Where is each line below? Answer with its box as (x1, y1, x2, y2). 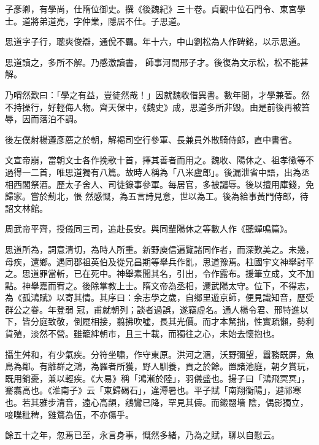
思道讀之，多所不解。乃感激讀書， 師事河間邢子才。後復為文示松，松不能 (5, 55, 300, 68)
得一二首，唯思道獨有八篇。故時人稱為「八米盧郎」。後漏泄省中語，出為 (13, 165, 301, 178)
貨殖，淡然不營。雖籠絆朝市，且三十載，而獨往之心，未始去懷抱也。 (5, 327, 280, 340)
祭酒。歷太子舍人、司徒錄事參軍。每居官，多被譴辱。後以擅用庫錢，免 (30, 177, 314, 190)
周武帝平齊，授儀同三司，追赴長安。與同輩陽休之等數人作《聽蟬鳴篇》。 (5, 222, 293, 235)
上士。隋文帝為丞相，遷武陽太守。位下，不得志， (116, 279, 314, 292)
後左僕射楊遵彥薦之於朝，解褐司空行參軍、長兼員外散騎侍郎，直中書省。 (5, 133, 297, 145)
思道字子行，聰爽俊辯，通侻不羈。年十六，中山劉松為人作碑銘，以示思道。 (5, 35, 306, 48)
